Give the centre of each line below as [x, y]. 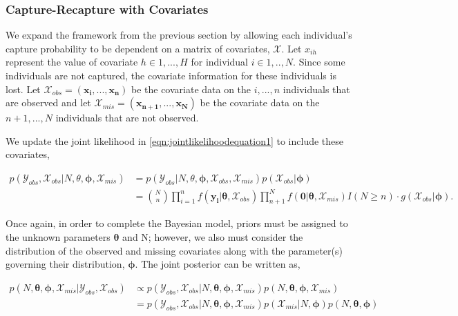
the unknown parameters [58, 236]
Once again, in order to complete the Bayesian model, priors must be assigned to [177, 223]
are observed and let [48, 102]
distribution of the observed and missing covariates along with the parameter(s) [174, 250]
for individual [219, 62]
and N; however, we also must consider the [213, 236]
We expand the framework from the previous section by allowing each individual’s [179, 35]
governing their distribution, [65, 264]
